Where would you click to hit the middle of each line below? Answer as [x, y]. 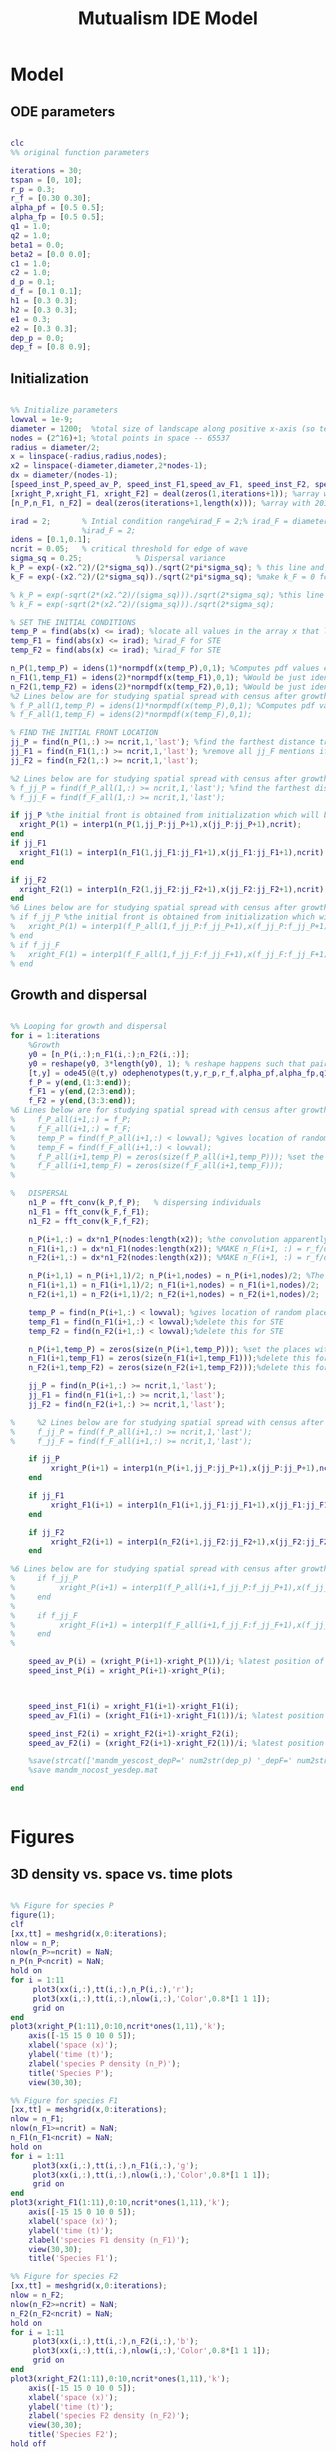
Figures [42, 1837]
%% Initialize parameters [64, 410]
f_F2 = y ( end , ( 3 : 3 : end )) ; [82, 1101]
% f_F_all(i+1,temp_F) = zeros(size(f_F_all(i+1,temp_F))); [147, 1166]
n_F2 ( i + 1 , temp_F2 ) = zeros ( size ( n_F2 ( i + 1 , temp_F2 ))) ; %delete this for [178, 1368]
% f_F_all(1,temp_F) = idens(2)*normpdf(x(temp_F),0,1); [131, 715]
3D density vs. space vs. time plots [121, 1873]
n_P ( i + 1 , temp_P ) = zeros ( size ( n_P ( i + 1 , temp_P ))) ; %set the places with [180, 1349]
